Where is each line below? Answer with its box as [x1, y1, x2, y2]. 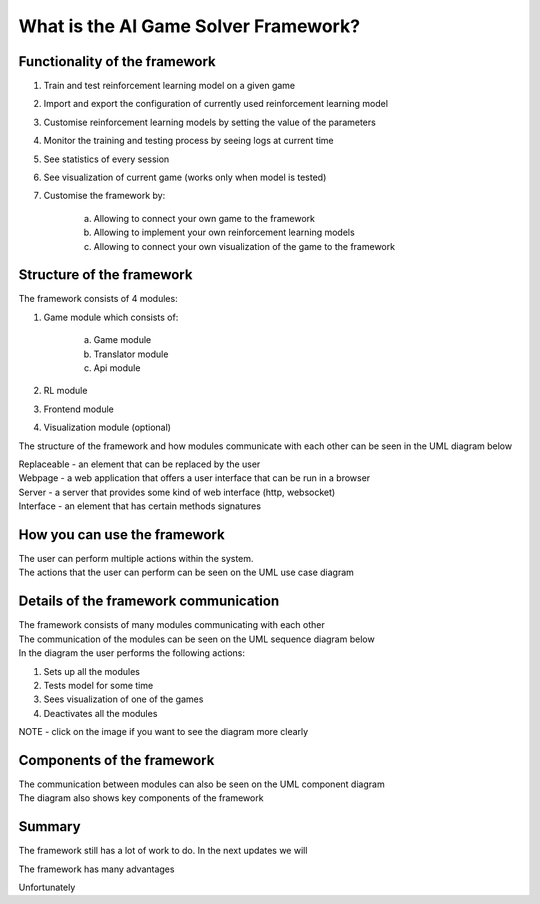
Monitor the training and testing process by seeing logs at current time [43, 135, 334, 147]
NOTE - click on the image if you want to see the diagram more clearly [18, 726, 309, 738]
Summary [18, 818, 81, 835]
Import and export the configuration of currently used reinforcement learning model [43, 98, 389, 110]
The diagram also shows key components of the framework [18, 792, 264, 804]
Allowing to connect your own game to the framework [93, 212, 315, 224]
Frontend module [43, 403, 115, 415]
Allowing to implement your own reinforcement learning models [93, 226, 355, 239]
